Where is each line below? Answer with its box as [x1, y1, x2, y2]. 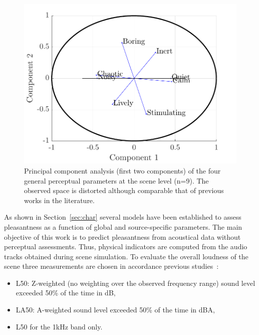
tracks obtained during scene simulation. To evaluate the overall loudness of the [4, 251, 248, 261]
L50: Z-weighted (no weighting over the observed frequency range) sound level [16, 277, 255, 288]
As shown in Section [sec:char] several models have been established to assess [4, 212, 241, 222]
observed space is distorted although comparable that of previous [24, 185, 224, 196]
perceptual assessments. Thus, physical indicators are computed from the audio [4, 241, 247, 252]
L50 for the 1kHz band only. [16, 321, 103, 331]
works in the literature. [24, 195, 95, 205]
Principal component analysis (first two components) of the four [24, 165, 221, 176]
